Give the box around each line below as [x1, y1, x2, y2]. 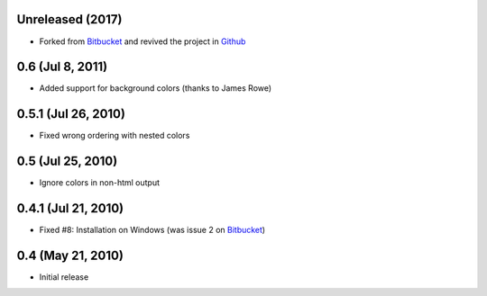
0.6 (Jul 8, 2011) [16, 59, 108, 75]
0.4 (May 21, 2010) [16, 247, 124, 263]
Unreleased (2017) [16, 12, 123, 27]
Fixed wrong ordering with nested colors [39, 130, 190, 141]
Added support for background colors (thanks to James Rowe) [39, 83, 272, 94]
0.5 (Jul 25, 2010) [16, 154, 118, 169]
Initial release [39, 272, 89, 283]
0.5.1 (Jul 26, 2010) [16, 106, 126, 121]
